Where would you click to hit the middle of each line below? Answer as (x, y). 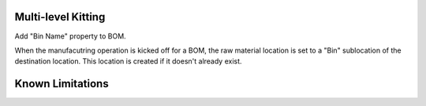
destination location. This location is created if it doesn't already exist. (128, 61)
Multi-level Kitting (60, 17)
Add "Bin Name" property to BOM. (70, 36)
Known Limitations (62, 84)
